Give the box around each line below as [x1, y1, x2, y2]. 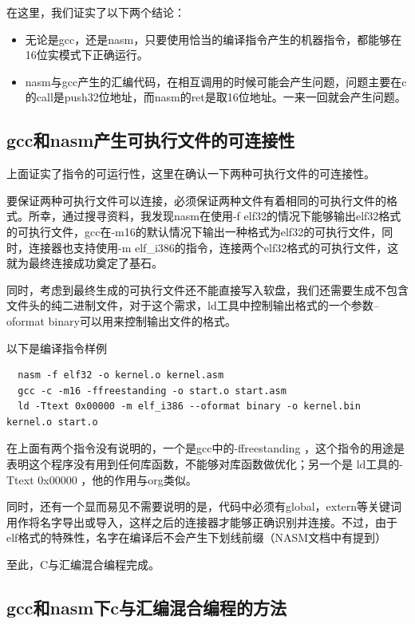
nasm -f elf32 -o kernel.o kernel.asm [18, 369, 224, 381]
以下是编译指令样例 [6, 339, 107, 356]
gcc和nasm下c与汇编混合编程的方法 [6, 595, 287, 620]
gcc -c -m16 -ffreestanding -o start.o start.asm [18, 385, 287, 397]
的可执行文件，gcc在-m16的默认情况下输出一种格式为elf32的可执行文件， [6, 223, 382, 239]
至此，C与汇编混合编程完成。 [6, 556, 160, 573]
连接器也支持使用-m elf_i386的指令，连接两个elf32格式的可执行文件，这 [28, 239, 399, 255]
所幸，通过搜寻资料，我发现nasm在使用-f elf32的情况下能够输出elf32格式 [28, 207, 401, 224]
